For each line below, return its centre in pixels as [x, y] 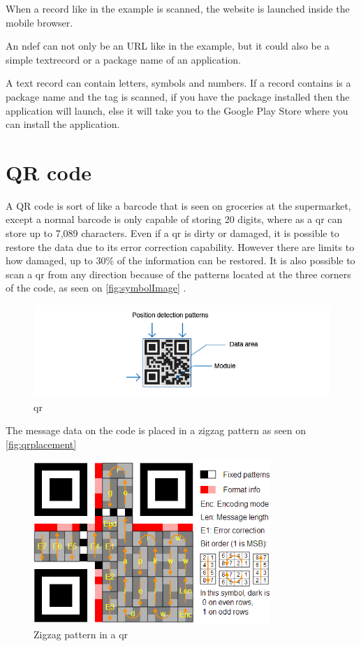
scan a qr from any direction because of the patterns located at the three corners [178, 274]
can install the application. [63, 124]
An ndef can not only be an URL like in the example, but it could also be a [168, 46]
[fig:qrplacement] [41, 444]
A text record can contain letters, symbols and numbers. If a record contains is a [178, 83]
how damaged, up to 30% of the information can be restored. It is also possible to [180, 260]
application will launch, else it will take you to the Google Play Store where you [177, 110]
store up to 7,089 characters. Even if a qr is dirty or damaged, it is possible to [172, 233]
